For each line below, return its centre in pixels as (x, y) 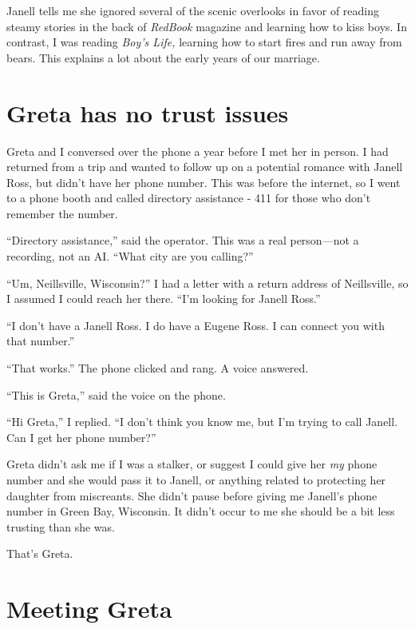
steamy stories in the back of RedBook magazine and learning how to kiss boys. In (207, 26)
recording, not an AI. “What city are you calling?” (130, 256)
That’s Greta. (40, 553)
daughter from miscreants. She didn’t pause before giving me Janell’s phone (192, 495)
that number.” (41, 341)
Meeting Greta (89, 609)
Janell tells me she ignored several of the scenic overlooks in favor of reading (193, 10)
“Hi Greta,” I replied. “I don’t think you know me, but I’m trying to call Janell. (202, 422)
